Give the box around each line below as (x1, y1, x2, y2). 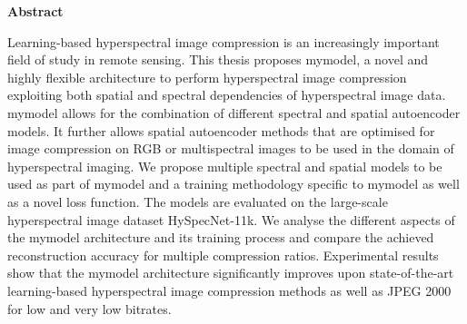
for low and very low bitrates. (7, 299, 172, 318)
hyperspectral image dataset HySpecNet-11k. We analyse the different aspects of (7, 210, 455, 229)
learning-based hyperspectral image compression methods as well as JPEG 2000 (7, 280, 452, 299)
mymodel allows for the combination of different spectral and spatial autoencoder (7, 103, 461, 122)
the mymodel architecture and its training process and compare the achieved (7, 228, 434, 247)
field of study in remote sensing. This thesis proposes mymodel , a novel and (7, 50, 429, 69)
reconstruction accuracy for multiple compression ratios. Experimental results (7, 245, 439, 264)
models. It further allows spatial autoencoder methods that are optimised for (7, 121, 435, 140)
